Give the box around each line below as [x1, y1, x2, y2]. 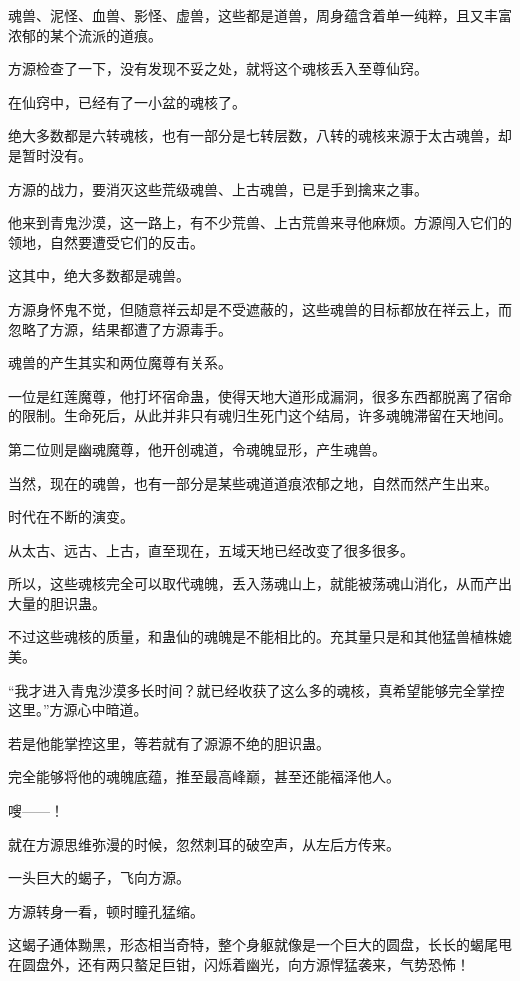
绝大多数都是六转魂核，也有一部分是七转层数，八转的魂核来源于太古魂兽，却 [8, 125, 512, 146]
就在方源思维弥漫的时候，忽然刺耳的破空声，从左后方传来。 [8, 833, 400, 854]
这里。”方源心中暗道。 [8, 699, 148, 720]
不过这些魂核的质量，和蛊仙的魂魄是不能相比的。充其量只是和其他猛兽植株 [8, 626, 498, 647]
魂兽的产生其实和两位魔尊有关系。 [8, 352, 232, 373]
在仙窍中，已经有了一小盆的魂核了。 [8, 91, 246, 112]
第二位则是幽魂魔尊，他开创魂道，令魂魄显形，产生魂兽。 [8, 438, 386, 459]
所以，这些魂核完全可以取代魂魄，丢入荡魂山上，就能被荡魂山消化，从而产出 [8, 573, 512, 594]
